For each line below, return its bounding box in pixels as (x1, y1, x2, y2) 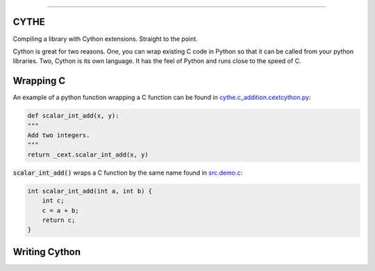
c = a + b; (42, 207, 79, 214)
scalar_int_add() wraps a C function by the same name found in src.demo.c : (12, 168, 243, 177)
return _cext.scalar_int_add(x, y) (27, 150, 149, 159)
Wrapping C (12, 75, 66, 87)
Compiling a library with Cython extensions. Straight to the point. (12, 35, 198, 43)
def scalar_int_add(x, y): (27, 112, 119, 120)
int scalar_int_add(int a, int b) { (27, 187, 153, 195)
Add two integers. (27, 131, 90, 139)
